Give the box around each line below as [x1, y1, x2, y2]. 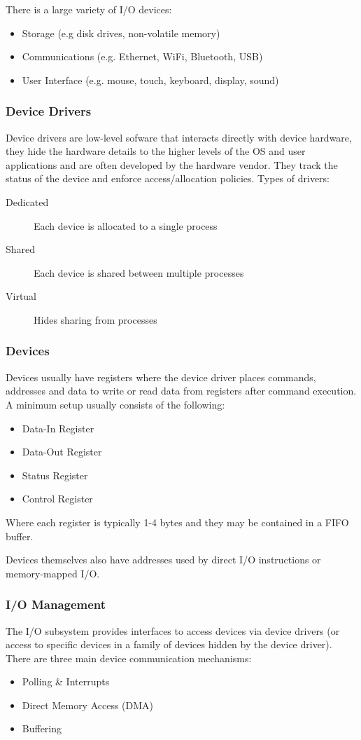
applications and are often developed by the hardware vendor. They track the [6, 157, 338, 172]
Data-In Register [22, 420, 94, 435]
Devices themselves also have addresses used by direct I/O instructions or [6, 552, 321, 567]
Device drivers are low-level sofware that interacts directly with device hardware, [6, 130, 352, 144]
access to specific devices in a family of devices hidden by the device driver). [6, 637, 332, 652]
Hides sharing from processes [34, 312, 157, 327]
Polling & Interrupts [22, 674, 110, 689]
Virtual [6, 289, 37, 303]
